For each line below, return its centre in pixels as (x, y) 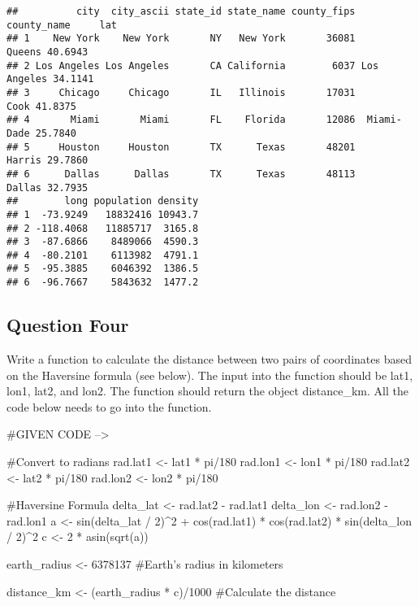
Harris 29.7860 (48, 161)
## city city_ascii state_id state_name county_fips (181, 11)
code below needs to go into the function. (109, 406)
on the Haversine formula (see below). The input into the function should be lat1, (210, 375)
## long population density (103, 201)
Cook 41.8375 (41, 106)
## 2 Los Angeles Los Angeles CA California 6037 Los (193, 65)
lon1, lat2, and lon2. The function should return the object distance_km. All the (207, 391)
